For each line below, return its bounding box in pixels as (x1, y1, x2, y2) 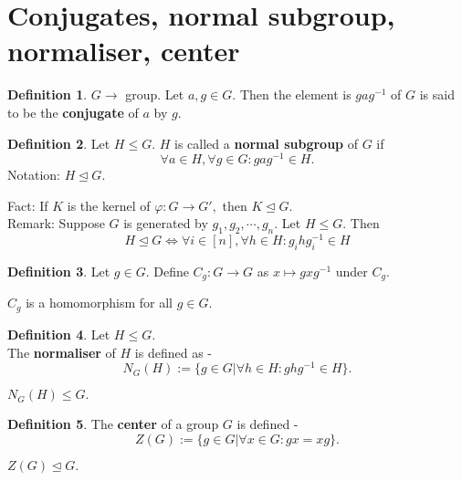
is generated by (123, 214, 208, 233)
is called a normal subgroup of (174, 133, 358, 152)
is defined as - (134, 342, 213, 361)
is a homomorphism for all (26, 293, 173, 312)
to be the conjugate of (7, 102, 139, 121)
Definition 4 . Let (7, 324, 110, 343)
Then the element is (239, 85, 352, 104)
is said (419, 85, 455, 104)
